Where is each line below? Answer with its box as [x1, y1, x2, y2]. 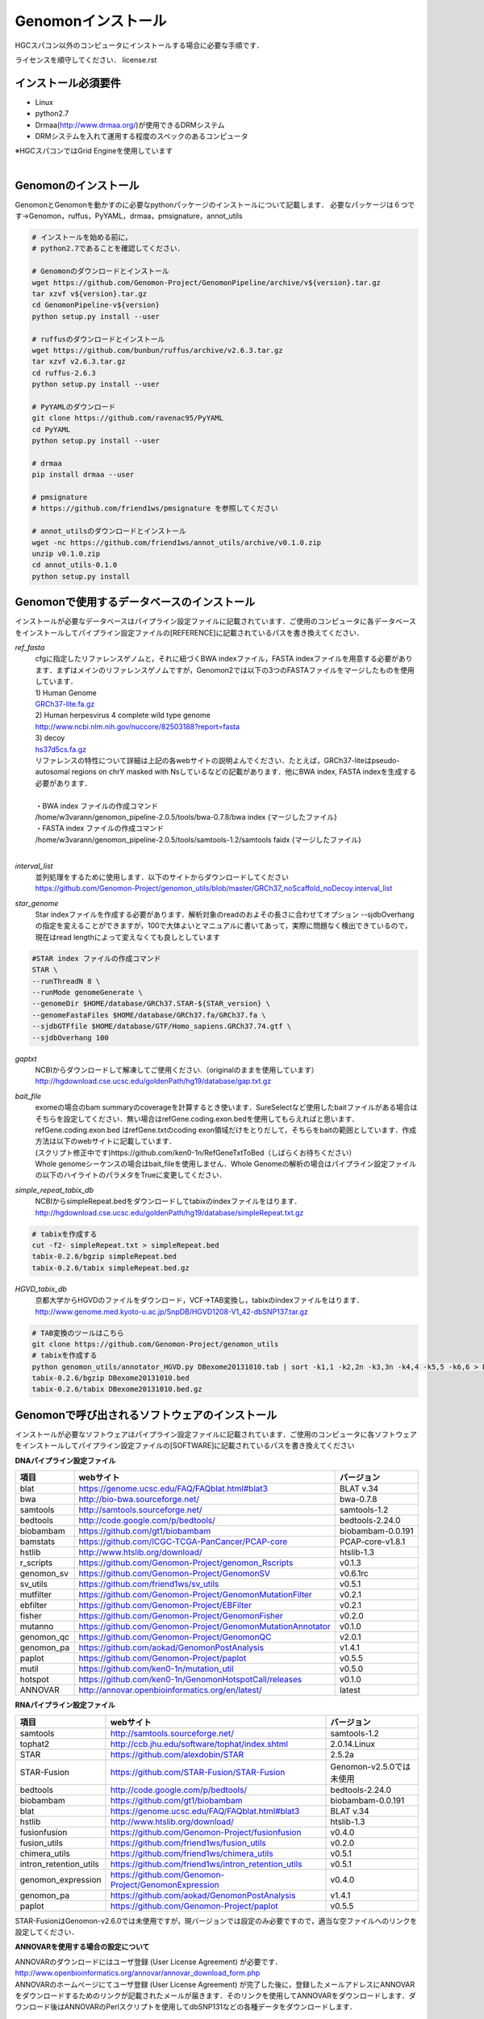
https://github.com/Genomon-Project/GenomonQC [78, 1631, 272, 1643]
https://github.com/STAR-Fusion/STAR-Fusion [110, 1766, 286, 1778]
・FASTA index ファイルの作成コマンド [35, 824, 165, 833]
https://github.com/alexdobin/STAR [110, 1748, 244, 1760]
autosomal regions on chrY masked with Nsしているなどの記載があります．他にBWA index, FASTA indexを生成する [35, 767, 417, 777]
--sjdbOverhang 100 [31, 1033, 109, 1042]
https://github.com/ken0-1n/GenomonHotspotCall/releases [78, 1674, 302, 1685]
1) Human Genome [35, 687, 97, 698]
